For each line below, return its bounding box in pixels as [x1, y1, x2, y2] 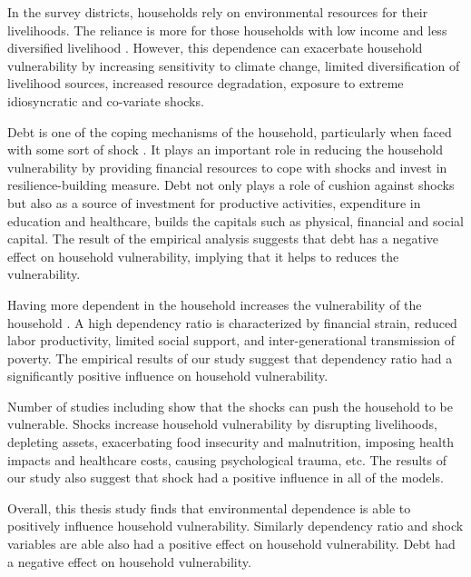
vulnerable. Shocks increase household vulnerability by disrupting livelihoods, [7, 414, 437, 433]
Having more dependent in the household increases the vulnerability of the [7, 294, 422, 313]
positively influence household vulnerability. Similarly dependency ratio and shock [7, 516, 464, 535]
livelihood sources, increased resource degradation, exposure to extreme [7, 74, 404, 93]
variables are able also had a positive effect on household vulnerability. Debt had [7, 534, 456, 553]
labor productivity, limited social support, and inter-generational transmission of [7, 331, 456, 350]
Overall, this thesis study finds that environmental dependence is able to [7, 498, 411, 517]
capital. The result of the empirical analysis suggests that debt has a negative [7, 229, 439, 248]
